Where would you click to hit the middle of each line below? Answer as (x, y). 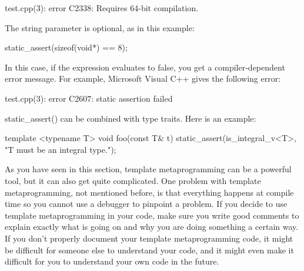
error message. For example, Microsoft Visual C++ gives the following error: (143, 78)
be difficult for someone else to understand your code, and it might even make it (149, 250)
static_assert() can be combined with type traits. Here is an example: (131, 118)
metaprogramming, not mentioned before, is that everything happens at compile (149, 192)
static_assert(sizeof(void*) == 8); (66, 47)
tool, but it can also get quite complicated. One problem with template (133, 180)
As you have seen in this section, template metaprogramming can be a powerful (148, 169)
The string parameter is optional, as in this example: (100, 27)
